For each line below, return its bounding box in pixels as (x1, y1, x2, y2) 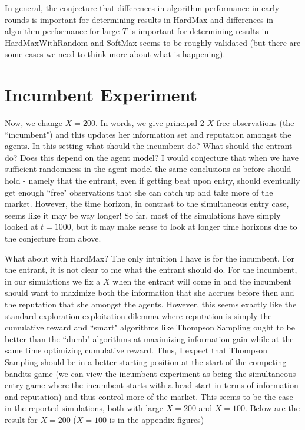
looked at (5, 220, 38, 233)
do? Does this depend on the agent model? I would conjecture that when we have (5, 151, 299, 163)
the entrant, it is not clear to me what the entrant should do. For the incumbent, (5, 263, 297, 276)
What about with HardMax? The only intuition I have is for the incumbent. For (5, 252, 295, 264)
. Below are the (245, 402, 300, 414)
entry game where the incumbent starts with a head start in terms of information (5, 379, 299, 391)
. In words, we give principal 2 (95, 117, 204, 129)
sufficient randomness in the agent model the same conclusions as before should (5, 163, 291, 175)
